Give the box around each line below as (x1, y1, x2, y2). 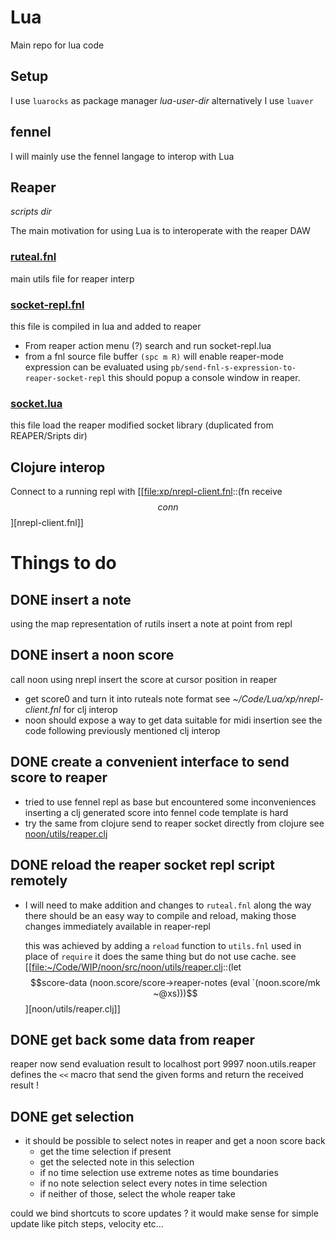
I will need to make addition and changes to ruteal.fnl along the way (24, 899, 312, 911)
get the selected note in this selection (39, 1156, 195, 1168)
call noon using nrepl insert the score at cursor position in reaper (10, 673, 278, 685)
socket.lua (10, 396, 63, 410)
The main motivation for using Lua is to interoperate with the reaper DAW (10, 225, 311, 237)
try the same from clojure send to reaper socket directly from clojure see (24, 817, 325, 829)
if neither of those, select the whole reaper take (39, 1188, 236, 1200)
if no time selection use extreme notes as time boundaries (39, 1167, 279, 1179)
